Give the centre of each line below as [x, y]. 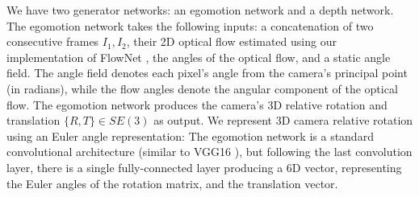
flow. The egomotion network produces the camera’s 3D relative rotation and [197, 104]
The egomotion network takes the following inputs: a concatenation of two [190, 25]
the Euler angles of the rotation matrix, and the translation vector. [172, 183]
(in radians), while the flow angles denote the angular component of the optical [202, 88]
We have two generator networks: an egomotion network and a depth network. [200, 10]
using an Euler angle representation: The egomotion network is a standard [190, 135]
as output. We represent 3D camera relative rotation [283, 120]
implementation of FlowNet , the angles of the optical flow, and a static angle [199, 57]
